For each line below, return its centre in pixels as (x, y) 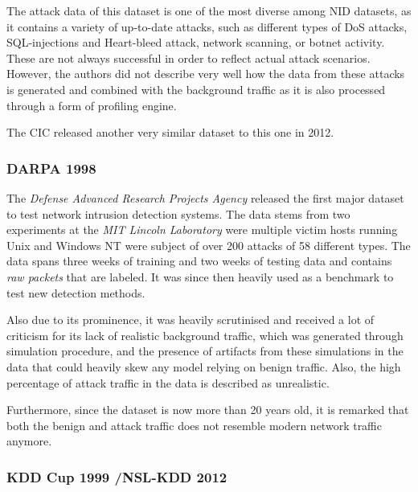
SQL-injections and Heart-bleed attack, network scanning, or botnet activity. (196, 42)
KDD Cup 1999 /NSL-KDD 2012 (117, 476)
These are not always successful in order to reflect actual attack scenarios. (189, 57)
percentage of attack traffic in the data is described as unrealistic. (168, 382)
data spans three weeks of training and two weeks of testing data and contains (199, 261)
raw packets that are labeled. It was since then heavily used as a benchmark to (200, 276)
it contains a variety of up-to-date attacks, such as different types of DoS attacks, (207, 26)
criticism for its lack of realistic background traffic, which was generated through (205, 335)
